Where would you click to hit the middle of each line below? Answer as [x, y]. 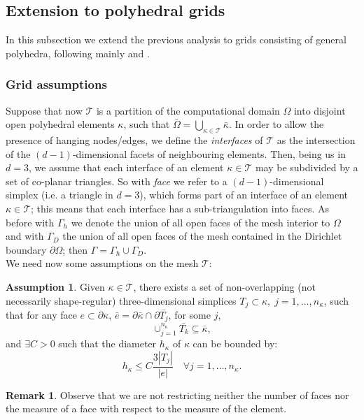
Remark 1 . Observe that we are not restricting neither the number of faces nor [177, 394]
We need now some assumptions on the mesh [102, 263]
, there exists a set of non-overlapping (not [224, 286]
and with [25, 236]
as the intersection [316, 140]
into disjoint [320, 110]
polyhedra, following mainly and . [78, 53]
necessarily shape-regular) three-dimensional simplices [121, 300]
